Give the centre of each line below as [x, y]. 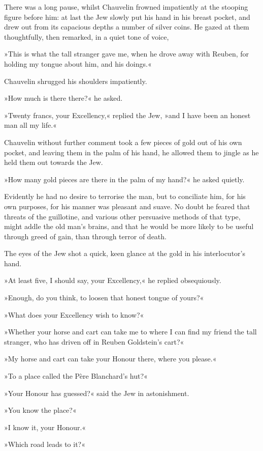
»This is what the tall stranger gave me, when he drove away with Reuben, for [126, 54]
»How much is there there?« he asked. [63, 98]
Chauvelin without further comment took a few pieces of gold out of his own [123, 142]
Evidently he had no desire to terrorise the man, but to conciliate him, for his [125, 196]
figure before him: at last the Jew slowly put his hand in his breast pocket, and [127, 17]
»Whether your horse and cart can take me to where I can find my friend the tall [130, 332]
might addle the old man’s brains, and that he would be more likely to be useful [129, 226]
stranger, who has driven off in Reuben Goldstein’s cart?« [94, 341]
